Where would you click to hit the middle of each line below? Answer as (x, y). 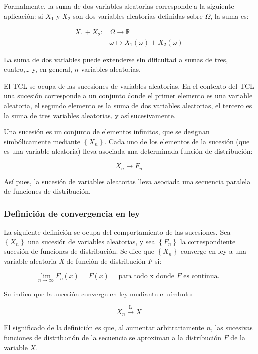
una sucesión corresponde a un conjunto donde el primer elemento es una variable (128, 95)
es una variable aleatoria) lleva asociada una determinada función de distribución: (128, 151)
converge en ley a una (213, 251)
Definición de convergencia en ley (72, 213)
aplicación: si (24, 16)
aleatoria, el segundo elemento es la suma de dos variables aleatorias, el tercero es (128, 105)
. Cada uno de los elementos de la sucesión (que (177, 141)
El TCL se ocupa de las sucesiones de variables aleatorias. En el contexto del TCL (129, 86)
